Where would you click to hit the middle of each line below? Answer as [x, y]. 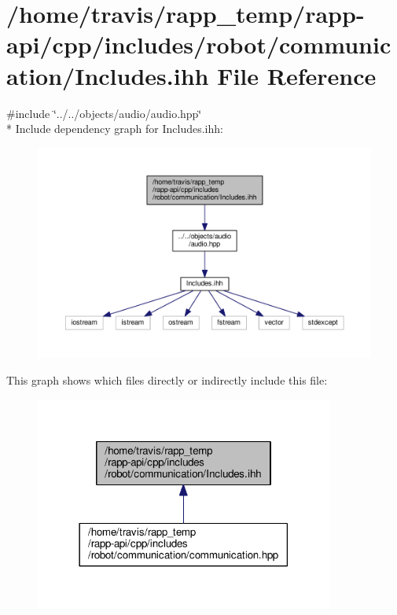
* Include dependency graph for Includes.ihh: [115, 129]
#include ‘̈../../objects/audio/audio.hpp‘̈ [104, 113]
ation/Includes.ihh [108, 75]
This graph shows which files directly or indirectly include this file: [167, 379]
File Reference [297, 75]
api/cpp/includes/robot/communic [199, 44]
